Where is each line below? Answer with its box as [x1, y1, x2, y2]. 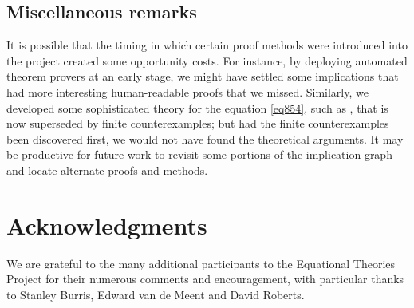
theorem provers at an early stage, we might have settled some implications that [6, 68, 399, 85]
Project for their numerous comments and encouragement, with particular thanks [6, 270, 404, 287]
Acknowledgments [6, 208, 207, 241]
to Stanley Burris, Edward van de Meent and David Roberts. [6, 286, 305, 302]
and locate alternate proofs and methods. [6, 161, 208, 178]
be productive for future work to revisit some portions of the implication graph [6, 146, 392, 163]
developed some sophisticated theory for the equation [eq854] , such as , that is [6, 99, 388, 116]
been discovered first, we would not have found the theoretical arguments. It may [6, 130, 404, 147]
